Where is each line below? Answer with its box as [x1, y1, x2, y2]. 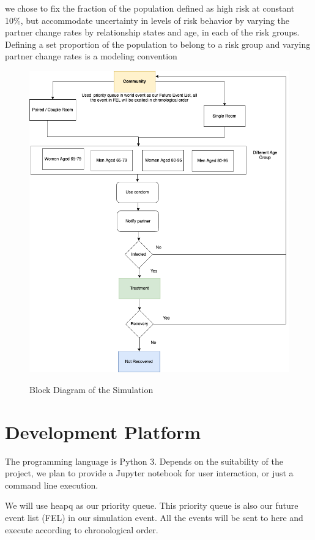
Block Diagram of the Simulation [29, 383, 154, 396]
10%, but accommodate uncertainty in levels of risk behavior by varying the [5, 13, 290, 26]
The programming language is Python [5, 454, 147, 467]
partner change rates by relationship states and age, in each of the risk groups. [5, 26, 300, 39]
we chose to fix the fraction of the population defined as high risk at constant [5, 2, 295, 14]
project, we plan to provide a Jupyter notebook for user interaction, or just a [5, 467, 294, 479]
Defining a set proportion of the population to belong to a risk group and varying [5, 37, 311, 50]
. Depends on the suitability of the [154, 454, 283, 467]
